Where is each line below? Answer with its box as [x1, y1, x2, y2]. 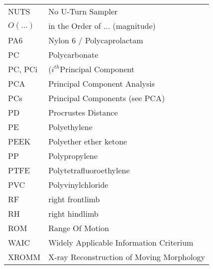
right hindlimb [48, 208, 99, 219]
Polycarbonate [48, 49, 99, 60]
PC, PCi [8, 63, 38, 75]
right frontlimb [48, 193, 100, 205]
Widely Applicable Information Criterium [48, 237, 194, 248]
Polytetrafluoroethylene [48, 164, 130, 176]
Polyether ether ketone [48, 135, 127, 147]
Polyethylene [48, 121, 93, 133]
